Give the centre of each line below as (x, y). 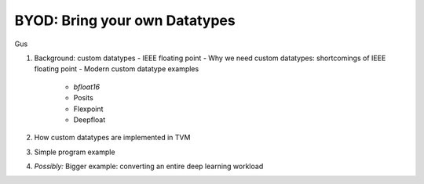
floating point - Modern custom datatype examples (117, 69)
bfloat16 (87, 87)
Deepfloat (90, 119)
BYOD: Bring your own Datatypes (125, 20)
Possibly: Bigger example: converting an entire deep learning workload (149, 166)
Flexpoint (88, 109)
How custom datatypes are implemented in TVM (112, 138)
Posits (83, 98)
